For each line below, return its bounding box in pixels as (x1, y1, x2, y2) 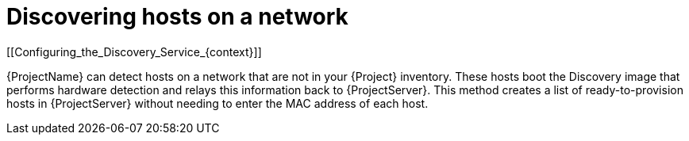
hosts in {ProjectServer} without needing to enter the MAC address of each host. (6, 96, 429, 110)
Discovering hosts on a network (6, 3, 348, 30)
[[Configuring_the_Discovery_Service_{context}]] (6, 44, 262, 59)
